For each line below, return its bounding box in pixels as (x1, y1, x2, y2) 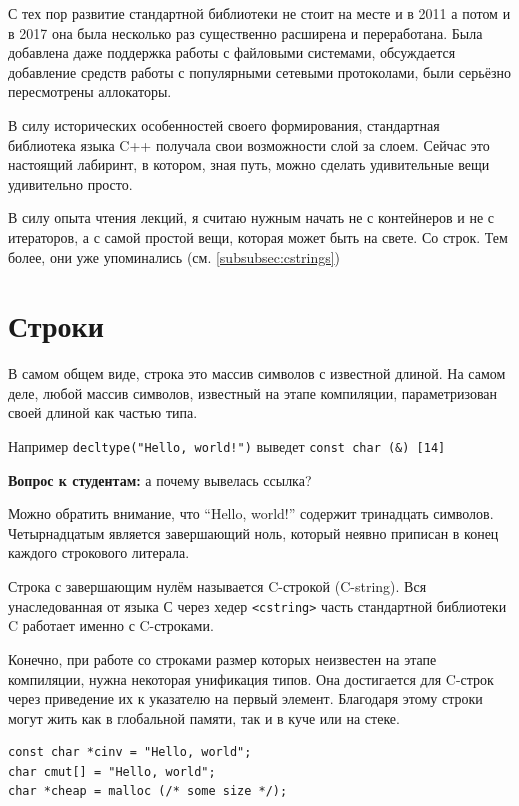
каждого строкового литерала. (8, 542, 190, 563)
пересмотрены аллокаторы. (8, 81, 172, 102)
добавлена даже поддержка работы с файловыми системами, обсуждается (8, 42, 456, 63)
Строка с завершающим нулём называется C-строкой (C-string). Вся (8, 576, 427, 597)
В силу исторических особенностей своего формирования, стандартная (8, 114, 440, 135)
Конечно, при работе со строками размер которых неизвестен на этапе (8, 648, 437, 669)
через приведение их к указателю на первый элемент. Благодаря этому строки (8, 688, 483, 709)
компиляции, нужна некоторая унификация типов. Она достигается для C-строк (8, 668, 494, 689)
